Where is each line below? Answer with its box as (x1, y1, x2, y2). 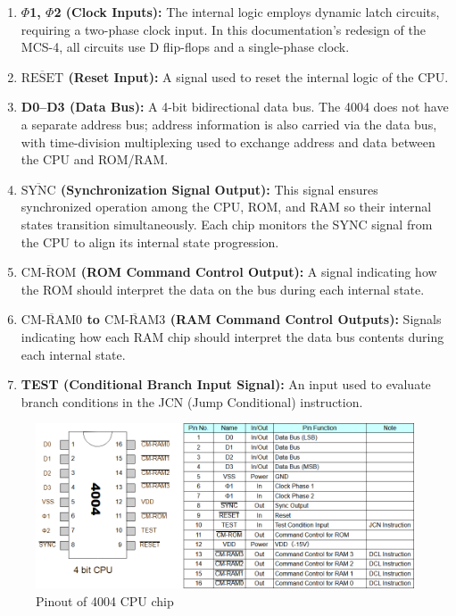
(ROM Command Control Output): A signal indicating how (80, 262, 437, 281)
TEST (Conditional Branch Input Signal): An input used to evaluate (21, 375, 431, 394)
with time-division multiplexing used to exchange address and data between (21, 132, 435, 151)
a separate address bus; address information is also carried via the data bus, (21, 114, 437, 133)
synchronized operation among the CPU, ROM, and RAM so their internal (21, 197, 432, 216)
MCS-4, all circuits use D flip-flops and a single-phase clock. (21, 37, 350, 56)
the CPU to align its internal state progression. (21, 232, 279, 251)
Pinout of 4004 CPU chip (36, 592, 174, 610)
